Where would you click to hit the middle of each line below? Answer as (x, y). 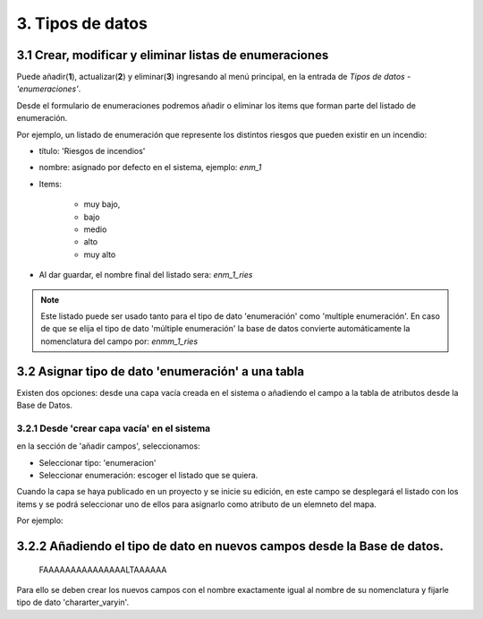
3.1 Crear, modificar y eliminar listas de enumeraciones (173, 55)
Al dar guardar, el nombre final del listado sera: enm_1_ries (146, 275)
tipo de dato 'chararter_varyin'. (73, 602)
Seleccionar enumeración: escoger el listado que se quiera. (148, 475)
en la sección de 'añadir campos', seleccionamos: (108, 446)
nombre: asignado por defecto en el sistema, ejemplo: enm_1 (150, 168)
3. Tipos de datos (82, 23)
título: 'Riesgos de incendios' (92, 151)
